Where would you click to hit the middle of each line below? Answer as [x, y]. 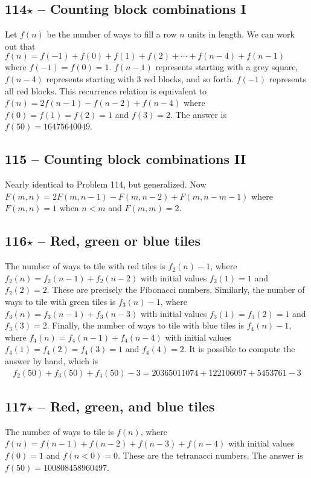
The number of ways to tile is [59, 431]
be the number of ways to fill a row [112, 34]
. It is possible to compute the [239, 349]
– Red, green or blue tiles [119, 241]
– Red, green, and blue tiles [126, 406]
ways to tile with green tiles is [60, 301]
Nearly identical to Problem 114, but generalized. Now [106, 184]
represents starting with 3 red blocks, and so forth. [140, 78]
